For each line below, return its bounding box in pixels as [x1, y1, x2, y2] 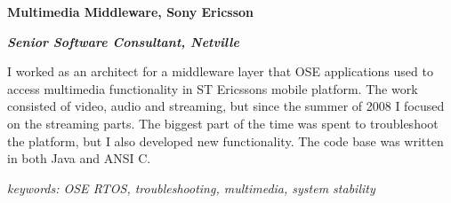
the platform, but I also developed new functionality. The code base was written [7, 131, 444, 150]
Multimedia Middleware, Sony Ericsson [7, 3, 254, 20]
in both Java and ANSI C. [7, 149, 151, 168]
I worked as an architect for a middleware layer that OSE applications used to [7, 62, 433, 81]
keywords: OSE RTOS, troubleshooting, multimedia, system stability [7, 178, 375, 197]
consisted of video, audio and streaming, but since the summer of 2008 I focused [7, 97, 445, 115]
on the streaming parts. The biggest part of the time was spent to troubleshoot [7, 113, 439, 132]
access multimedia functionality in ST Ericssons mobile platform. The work [7, 79, 418, 98]
